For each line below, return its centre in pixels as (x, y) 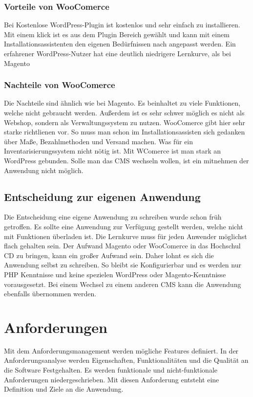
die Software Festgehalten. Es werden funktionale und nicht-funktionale (111, 370)
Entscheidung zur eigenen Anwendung (102, 196)
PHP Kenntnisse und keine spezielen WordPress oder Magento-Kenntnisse (115, 274)
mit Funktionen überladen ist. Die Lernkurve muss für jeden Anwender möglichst (126, 236)
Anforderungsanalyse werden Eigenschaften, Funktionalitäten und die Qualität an (126, 360)
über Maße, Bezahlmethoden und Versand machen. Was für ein (99, 141)
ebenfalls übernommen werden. (50, 294)
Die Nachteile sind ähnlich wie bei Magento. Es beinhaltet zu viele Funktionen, (122, 103)
